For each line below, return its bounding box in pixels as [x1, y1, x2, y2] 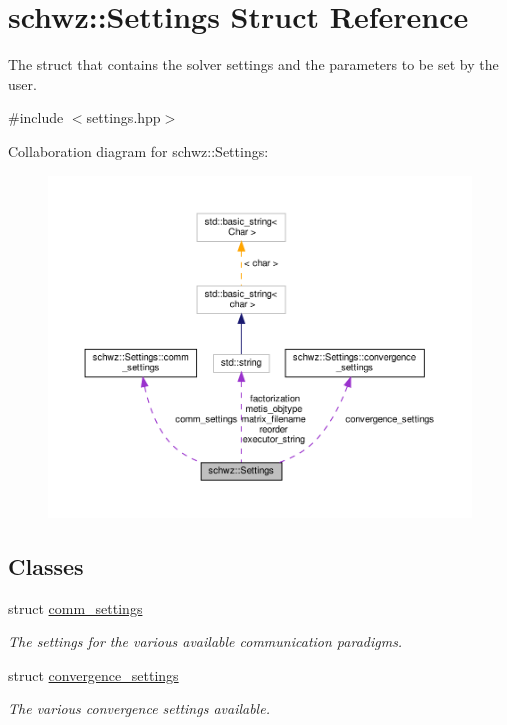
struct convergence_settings [8, 664, 179, 685]
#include [8, 107, 64, 128]
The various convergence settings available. [8, 698, 270, 719]
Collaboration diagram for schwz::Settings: [8, 140, 269, 161]
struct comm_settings [8, 597, 143, 618]
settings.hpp [86, 107, 161, 128]
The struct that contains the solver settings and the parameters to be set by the [8, 54, 499, 75]
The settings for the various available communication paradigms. [8, 631, 403, 652]
